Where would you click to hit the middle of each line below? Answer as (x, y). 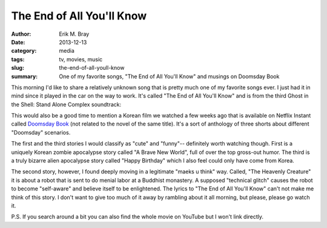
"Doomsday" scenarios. (41, 132)
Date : (18, 42)
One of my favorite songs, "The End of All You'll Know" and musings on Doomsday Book (169, 76)
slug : (18, 68)
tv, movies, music (81, 59)
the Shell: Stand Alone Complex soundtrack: (66, 104)
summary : (25, 76)
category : (24, 51)
